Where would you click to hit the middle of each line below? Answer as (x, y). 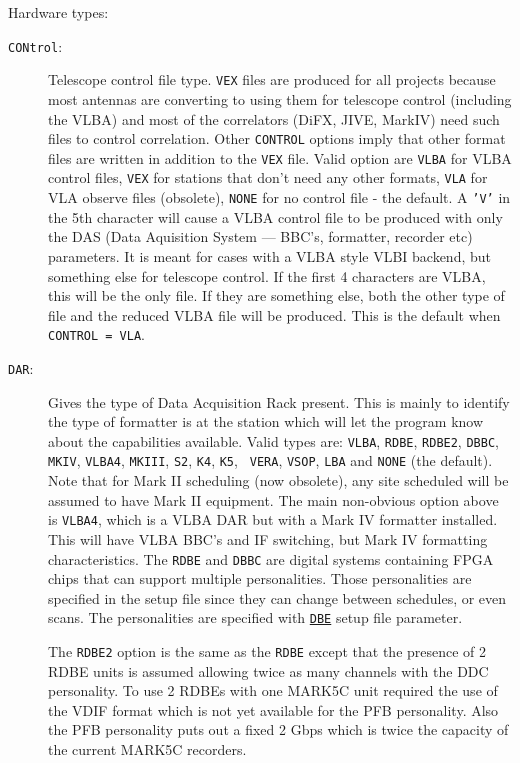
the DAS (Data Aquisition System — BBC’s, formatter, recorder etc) (260, 236)
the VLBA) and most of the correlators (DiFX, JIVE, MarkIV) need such (274, 118)
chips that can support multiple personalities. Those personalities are (260, 578)
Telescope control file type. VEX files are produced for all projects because (272, 79)
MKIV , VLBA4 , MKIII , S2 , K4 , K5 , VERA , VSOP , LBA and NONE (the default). (270, 460)
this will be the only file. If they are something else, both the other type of (276, 295)
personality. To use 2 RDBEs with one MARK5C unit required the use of (273, 690)
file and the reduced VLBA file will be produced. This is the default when (274, 314)
